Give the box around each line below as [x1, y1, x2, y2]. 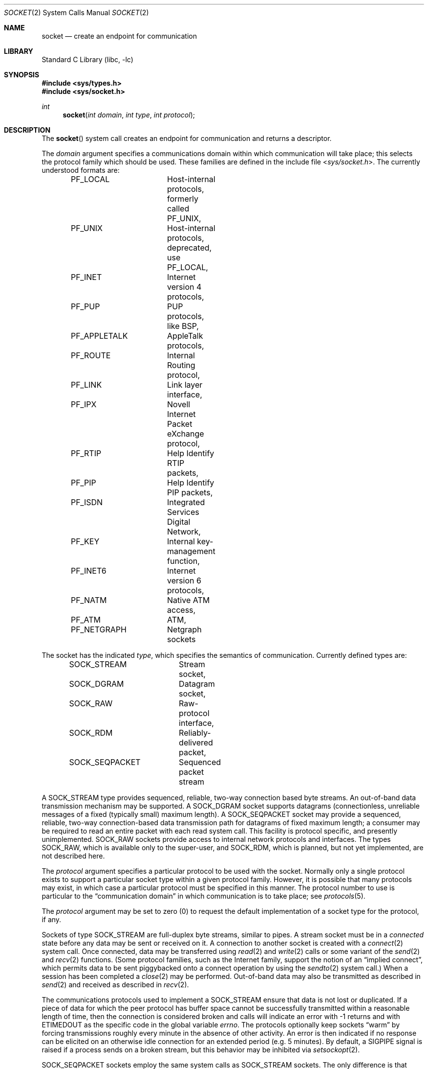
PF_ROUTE [71, 350, 111, 360]
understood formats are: [42, 166, 120, 174]
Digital [167, 517, 191, 527]
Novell [167, 399, 191, 409]
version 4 [167, 282, 202, 292]
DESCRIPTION [4, 126, 51, 134]
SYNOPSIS [4, 70, 40, 79]
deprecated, [167, 243, 212, 253]
